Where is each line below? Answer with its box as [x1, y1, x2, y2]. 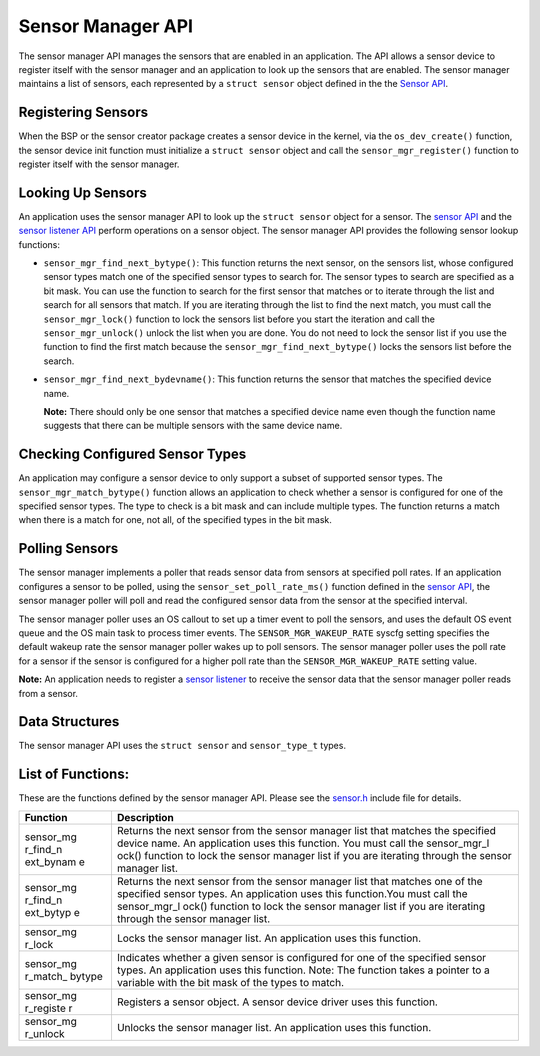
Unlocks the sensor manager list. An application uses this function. [116, 1020, 432, 1034]
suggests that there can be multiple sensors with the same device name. [43, 420, 343, 432]
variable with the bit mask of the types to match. [116, 975, 345, 989]
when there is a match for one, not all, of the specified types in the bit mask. [18, 514, 332, 526]
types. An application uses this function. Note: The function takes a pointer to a [116, 963, 490, 977]
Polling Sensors [18, 540, 119, 557]
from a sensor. [18, 687, 79, 699]
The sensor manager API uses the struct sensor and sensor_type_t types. [18, 740, 347, 752]
